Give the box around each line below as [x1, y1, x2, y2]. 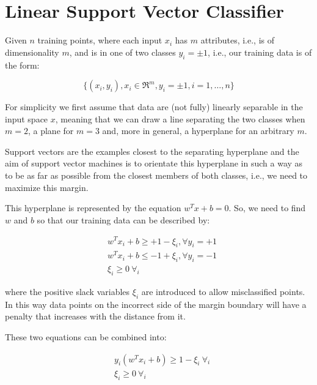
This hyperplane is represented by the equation [5, 201, 181, 214]
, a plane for [27, 124, 74, 137]
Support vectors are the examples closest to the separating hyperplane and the [5, 144, 299, 157]
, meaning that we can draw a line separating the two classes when [55, 112, 305, 125]
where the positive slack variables [5, 285, 130, 298]
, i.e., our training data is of [208, 45, 312, 58]
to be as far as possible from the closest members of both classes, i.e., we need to [5, 169, 308, 182]
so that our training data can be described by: [37, 213, 210, 226]
